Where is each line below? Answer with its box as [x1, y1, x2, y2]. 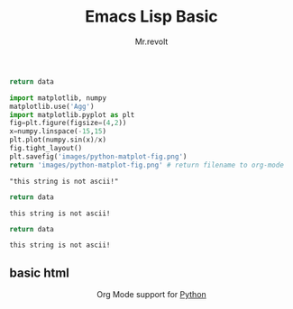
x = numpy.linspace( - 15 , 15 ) [9, 127, 106, 136]
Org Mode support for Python [96, 289, 207, 300]
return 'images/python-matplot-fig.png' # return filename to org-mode [9, 160, 284, 169]
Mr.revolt [134, 36, 169, 47]
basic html [9, 265, 70, 280]
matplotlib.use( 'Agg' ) [9, 102, 95, 111]
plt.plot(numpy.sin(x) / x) [9, 135, 106, 145]
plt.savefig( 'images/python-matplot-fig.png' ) [9, 151, 188, 161]
